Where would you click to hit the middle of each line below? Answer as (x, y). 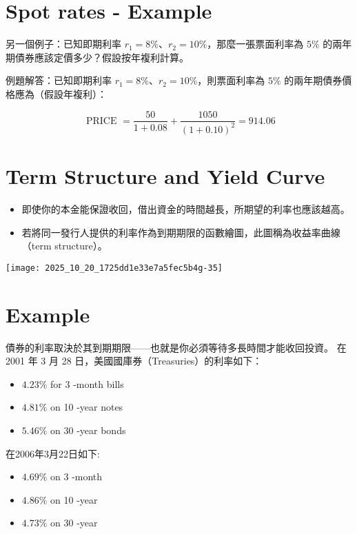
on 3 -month (76, 476)
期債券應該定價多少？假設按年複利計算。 (97, 57)
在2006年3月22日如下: (53, 453)
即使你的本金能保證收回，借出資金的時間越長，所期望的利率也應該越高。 (186, 209)
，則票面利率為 (231, 80)
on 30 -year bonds (88, 430)
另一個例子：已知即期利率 (63, 44)
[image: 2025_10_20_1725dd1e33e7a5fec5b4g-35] (114, 268)
